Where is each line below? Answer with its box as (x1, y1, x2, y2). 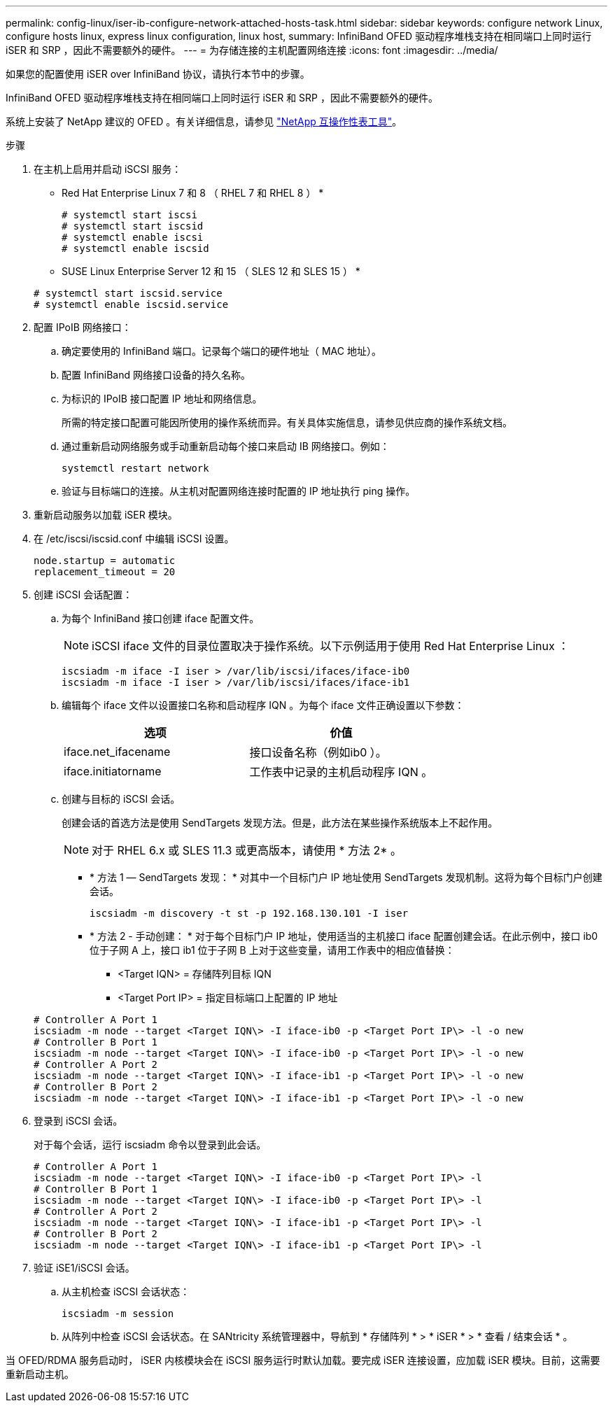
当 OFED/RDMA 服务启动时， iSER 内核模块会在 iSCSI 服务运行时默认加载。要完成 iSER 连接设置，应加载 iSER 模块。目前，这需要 (6, 1354, 600, 1366)
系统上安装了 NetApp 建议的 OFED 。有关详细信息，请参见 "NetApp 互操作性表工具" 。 (6, 115, 402, 127)
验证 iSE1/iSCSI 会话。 (34, 1262, 135, 1274)
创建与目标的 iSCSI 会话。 (62, 793, 181, 805)
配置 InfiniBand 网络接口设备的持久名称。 (62, 369, 251, 381)
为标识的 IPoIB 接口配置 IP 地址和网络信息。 (62, 393, 262, 404)
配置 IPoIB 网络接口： (34, 321, 132, 333)
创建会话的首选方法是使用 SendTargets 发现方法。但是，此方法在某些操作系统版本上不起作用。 (62, 817, 498, 829)
